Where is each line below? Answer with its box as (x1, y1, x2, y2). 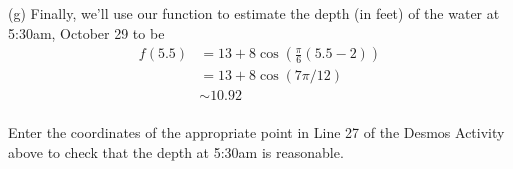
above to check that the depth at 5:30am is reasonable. (8, 141, 344, 162)
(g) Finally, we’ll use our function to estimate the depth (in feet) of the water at (8, 3, 500, 23)
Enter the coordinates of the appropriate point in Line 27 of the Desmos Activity (8, 122, 505, 143)
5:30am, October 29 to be (8, 22, 165, 43)
